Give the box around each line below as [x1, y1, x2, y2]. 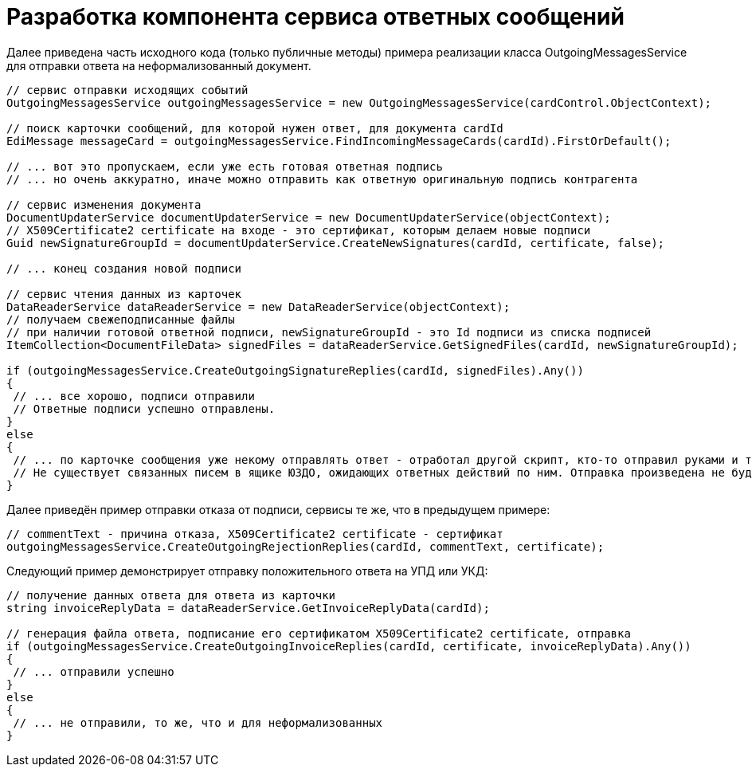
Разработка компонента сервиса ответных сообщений [6, 3, 625, 30]
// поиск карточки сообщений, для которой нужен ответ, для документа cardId [6, 121, 503, 135]
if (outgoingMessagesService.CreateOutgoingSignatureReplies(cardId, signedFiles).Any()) [6, 363, 584, 377]
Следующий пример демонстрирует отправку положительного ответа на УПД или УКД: [6, 563, 488, 578]
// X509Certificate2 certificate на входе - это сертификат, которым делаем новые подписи [6, 223, 591, 237]
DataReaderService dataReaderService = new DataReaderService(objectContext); [6, 300, 511, 313]
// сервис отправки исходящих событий [6, 83, 249, 96]
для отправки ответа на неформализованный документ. [6, 58, 311, 73]
